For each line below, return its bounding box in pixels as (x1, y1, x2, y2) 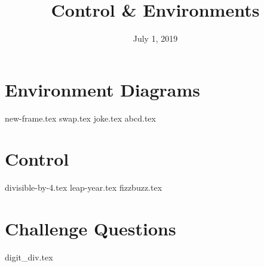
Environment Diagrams (5, 77, 201, 101)
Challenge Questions (5, 216, 176, 241)
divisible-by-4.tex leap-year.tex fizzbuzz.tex (5, 181, 162, 194)
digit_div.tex (5, 251, 53, 263)
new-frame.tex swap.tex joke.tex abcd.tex (5, 111, 156, 124)
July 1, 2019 (133, 32, 178, 45)
